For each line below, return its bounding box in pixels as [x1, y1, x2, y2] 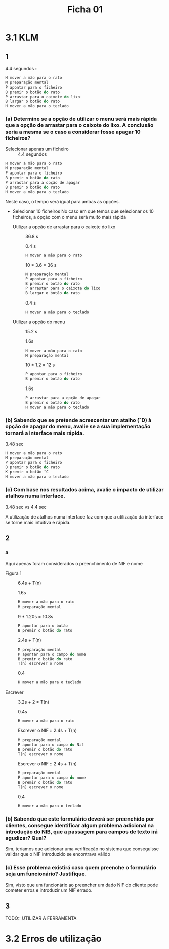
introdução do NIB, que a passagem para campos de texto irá [5, 828, 158, 835]
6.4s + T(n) [18, 580, 41, 586]
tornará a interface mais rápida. [5, 429, 85, 436]
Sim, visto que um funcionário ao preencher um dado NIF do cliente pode [5, 882, 158, 888]
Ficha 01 [67, 4, 103, 15]
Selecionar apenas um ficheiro [5, 146, 69, 152]
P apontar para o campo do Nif [18, 742, 84, 747]
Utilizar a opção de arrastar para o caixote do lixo [12, 224, 116, 230]
